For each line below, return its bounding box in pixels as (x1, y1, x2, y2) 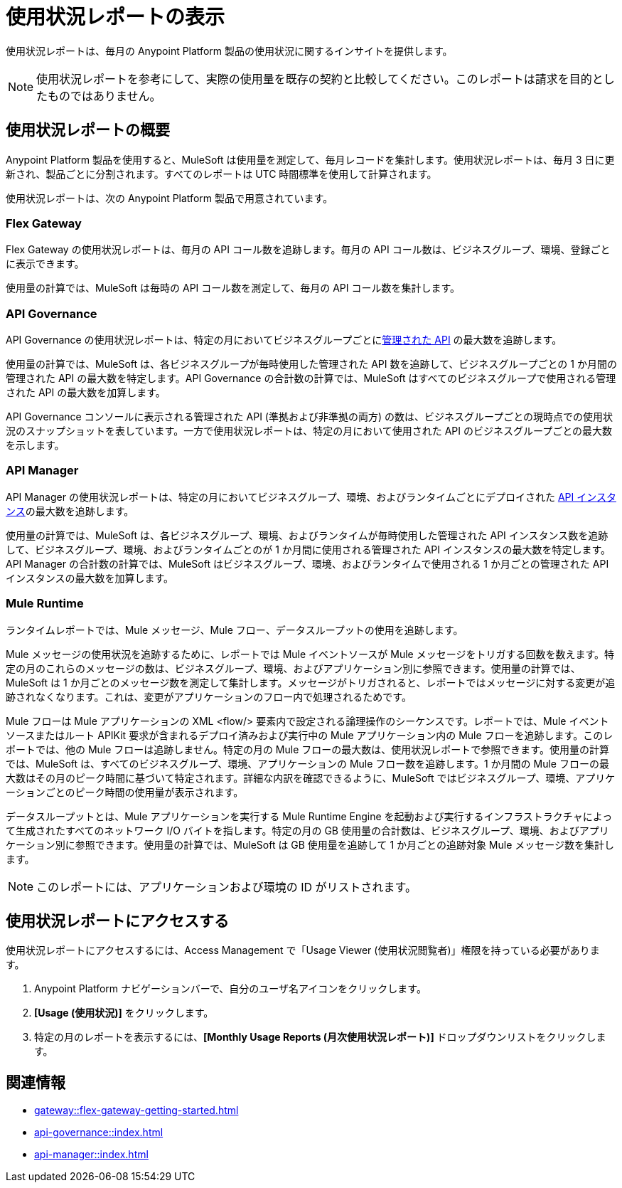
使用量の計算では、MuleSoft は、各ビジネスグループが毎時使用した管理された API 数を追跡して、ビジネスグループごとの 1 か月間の (6, 358, 617, 371)
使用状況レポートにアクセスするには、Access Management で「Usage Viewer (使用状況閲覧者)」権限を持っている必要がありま (6, 944, 600, 957)
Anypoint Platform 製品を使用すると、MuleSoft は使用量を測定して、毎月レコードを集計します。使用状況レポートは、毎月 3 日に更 (6, 153, 615, 166)
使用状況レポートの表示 (6, 5, 225, 29)
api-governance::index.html (34, 1126, 163, 1139)
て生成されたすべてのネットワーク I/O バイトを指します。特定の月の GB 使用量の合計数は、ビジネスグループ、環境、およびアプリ (6, 824, 609, 837)
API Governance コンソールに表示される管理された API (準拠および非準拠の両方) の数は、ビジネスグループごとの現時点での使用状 (6, 410, 613, 423)
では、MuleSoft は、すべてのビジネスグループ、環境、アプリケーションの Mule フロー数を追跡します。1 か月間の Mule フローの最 (6, 757, 609, 770)
